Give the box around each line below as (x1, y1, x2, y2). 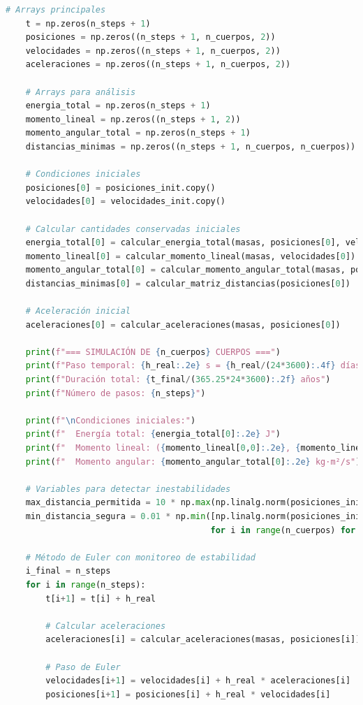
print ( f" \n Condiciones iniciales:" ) (25, 415, 196, 426)
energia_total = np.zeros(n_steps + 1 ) (25, 101, 211, 111)
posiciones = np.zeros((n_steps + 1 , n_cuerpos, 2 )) (25, 32, 276, 43)
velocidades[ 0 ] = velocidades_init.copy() (25, 196, 226, 207)
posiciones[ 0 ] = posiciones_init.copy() (25, 182, 216, 193)
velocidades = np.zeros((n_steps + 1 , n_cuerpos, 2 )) (25, 45, 281, 56)
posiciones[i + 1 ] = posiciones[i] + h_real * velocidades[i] (45, 689, 331, 699)
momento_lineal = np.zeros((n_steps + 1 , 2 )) (25, 114, 241, 124)
